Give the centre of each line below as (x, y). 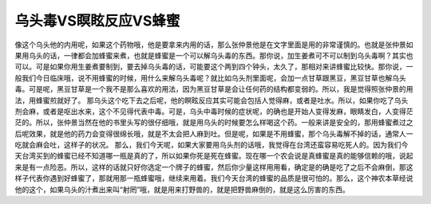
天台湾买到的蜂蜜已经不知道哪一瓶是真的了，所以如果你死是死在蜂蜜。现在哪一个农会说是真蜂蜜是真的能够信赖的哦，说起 (214, 156)
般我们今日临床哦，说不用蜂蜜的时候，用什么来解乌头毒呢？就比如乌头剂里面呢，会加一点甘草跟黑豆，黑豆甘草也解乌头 (210, 78)
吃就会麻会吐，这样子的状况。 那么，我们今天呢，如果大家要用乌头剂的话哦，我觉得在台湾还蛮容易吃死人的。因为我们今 (212, 145)
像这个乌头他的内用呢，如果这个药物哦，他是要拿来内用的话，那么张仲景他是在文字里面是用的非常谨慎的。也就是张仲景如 (214, 45)
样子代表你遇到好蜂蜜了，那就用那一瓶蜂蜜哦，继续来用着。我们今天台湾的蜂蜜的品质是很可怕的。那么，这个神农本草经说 (214, 178)
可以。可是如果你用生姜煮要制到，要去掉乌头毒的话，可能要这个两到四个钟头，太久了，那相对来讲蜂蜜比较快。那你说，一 (214, 67)
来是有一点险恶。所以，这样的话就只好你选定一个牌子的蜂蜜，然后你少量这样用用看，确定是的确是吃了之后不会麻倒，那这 (214, 167)
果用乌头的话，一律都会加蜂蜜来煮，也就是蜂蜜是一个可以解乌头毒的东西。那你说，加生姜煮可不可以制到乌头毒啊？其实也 (214, 55)
